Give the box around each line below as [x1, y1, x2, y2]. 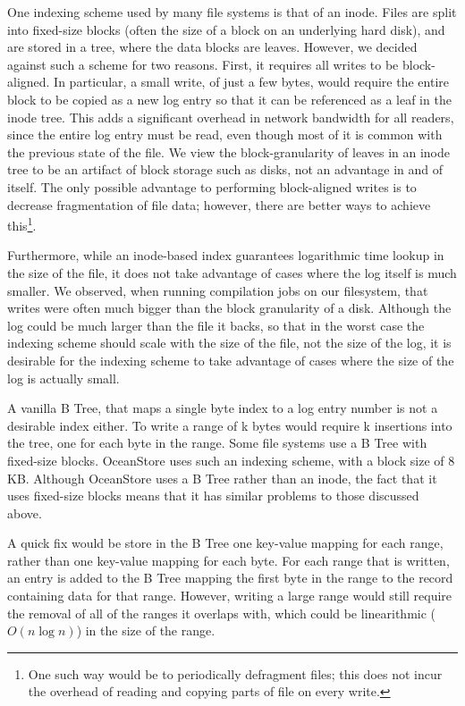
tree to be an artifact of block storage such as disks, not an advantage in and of [7, 160, 443, 179]
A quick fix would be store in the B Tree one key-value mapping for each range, [7, 534, 444, 552]
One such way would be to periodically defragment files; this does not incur [28, 664, 443, 683]
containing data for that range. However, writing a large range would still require [7, 586, 452, 605]
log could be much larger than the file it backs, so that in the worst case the [7, 315, 425, 334]
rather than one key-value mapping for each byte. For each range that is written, [7, 551, 450, 569]
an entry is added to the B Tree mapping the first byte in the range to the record [7, 568, 453, 587]
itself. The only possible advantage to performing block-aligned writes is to [7, 177, 417, 196]
